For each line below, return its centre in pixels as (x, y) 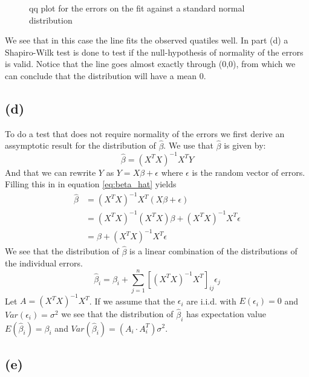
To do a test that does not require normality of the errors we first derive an (145, 133)
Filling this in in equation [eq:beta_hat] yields (91, 184)
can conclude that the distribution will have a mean (101, 75)
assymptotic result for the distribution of (80, 145)
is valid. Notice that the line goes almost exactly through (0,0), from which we (150, 64)
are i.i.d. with (211, 301)
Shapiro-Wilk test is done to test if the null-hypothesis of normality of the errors (154, 52)
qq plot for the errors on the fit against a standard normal (137, 8)
